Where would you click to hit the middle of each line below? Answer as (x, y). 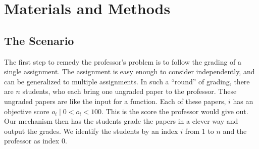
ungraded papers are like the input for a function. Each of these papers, (115, 101)
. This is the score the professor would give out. (175, 111)
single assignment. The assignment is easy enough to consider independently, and (129, 71)
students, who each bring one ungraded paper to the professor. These (129, 91)
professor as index (32, 141)
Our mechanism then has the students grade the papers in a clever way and (121, 121)
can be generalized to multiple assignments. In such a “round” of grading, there (127, 81)
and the (235, 131)
